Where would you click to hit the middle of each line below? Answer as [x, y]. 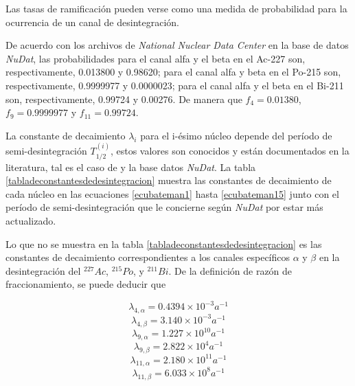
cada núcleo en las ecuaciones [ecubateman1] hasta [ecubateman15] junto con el [172, 193]
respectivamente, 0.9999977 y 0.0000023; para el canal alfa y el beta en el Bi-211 [175, 85]
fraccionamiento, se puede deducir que [86, 284]
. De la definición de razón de [230, 270]
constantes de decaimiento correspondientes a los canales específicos [148, 257]
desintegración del [43, 270]
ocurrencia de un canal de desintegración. [92, 22]
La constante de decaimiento [66, 135]
